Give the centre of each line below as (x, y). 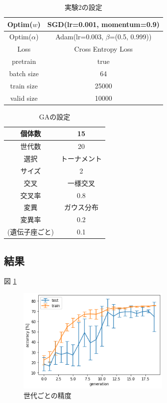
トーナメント (81, 158)
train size (24, 85)
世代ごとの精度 (48, 395)
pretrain (24, 61)
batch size (24, 73)
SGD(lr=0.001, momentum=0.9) (103, 24)
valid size (24, 98)
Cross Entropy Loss (103, 49)
